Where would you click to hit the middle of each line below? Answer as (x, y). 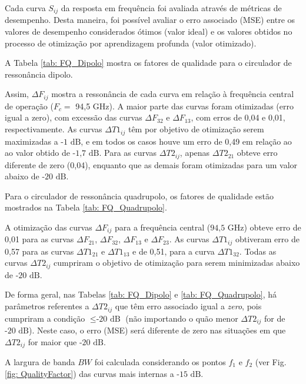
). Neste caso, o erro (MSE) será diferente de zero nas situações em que (157, 330)
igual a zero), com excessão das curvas (74, 117)
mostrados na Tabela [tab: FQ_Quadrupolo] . (86, 207)
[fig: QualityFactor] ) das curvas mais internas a (89, 373)
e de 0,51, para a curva (174, 251)
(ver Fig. (271, 362)
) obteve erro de (272, 227)
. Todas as (258, 251)
